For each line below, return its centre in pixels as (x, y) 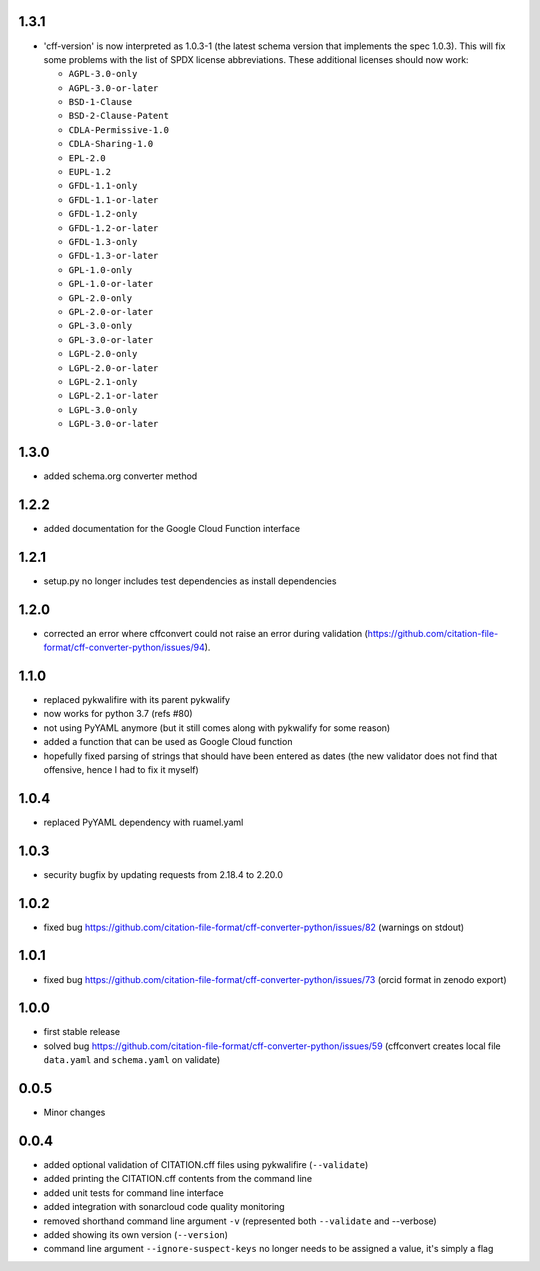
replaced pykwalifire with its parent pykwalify (136, 699)
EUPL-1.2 (90, 172)
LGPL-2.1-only (103, 381)
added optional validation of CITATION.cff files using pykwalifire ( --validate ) (206, 1165)
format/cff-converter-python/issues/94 (124, 647)
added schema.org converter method (120, 476)
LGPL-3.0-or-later (113, 424)
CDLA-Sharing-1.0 (111, 144)
